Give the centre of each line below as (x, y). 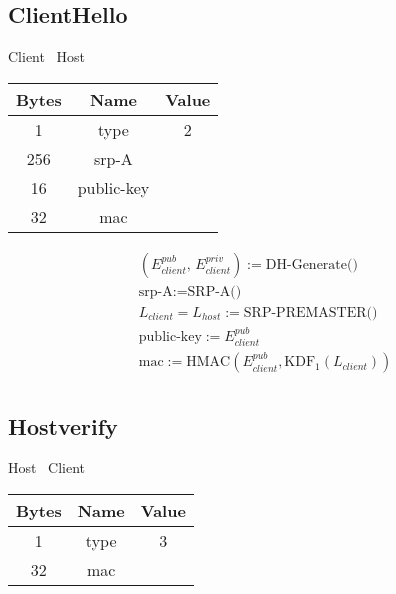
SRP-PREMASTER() (310, 312)
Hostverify (63, 425)
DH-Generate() (311, 264)
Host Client (47, 467)
